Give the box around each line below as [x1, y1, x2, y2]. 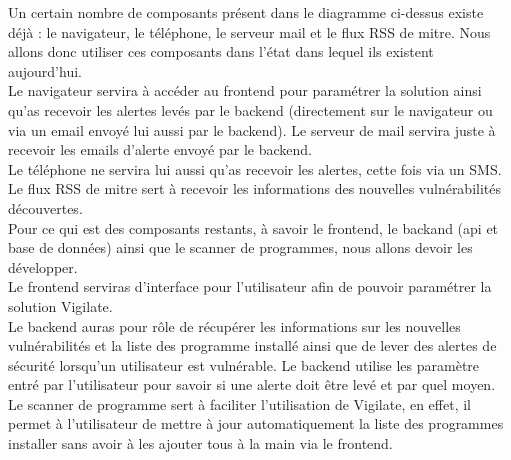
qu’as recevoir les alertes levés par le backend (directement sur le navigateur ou [8, 99, 493, 120]
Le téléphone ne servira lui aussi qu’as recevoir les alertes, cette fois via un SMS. [8, 158, 502, 179]
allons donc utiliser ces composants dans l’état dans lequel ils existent [8, 41, 434, 62]
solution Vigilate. [8, 295, 113, 316]
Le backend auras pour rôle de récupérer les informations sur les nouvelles [8, 315, 461, 336]
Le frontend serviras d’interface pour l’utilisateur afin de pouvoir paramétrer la [8, 276, 492, 297]
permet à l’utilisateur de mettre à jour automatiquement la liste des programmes [8, 413, 504, 434]
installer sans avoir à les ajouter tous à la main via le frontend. [8, 433, 393, 454]
